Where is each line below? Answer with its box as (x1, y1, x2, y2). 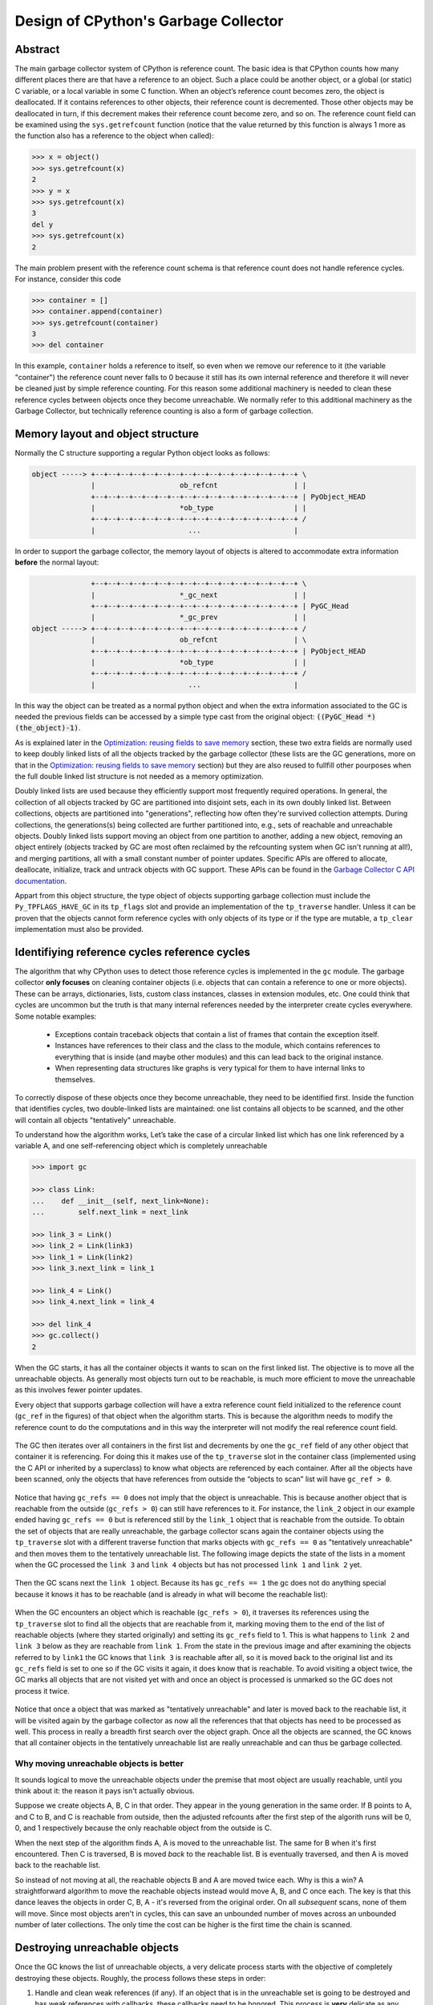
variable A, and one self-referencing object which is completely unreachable (14, 1141, 268, 1151)
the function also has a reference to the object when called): (14, 131, 214, 140)
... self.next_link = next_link (31, 1208, 188, 1217)
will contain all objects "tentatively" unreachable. (14, 1115, 176, 1124)
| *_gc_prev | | (91, 613, 307, 622)
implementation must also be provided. (14, 925, 144, 934)
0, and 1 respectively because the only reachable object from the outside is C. (14, 1823, 273, 1833)
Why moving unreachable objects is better (14, 1758, 184, 1769)
